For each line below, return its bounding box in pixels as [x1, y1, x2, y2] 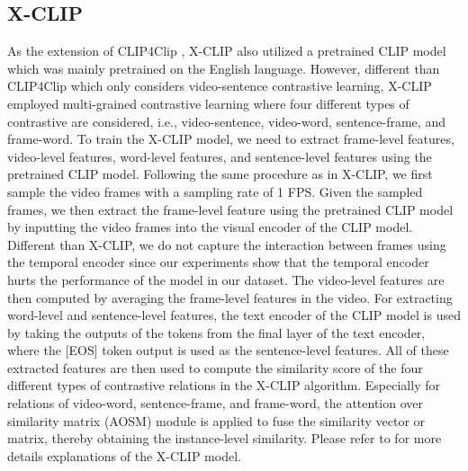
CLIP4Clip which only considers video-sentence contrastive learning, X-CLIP [7, 76, 432, 95]
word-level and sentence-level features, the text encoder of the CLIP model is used [7, 306, 461, 324]
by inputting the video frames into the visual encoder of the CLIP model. [7, 218, 413, 236]
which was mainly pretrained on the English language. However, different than [7, 58, 440, 77]
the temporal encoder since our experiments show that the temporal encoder [7, 253, 429, 271]
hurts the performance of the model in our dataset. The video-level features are [7, 270, 445, 289]
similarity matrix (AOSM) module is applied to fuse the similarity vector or [7, 411, 426, 430]
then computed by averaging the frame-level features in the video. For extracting [7, 288, 453, 307]
